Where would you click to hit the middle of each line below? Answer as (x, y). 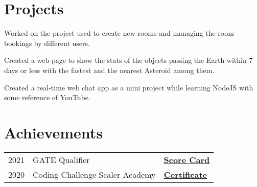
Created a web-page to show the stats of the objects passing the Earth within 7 (128, 60)
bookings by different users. (47, 43)
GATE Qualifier (61, 159)
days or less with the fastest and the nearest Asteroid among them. (109, 70)
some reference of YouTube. (47, 97)
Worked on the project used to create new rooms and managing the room (119, 33)
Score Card (187, 159)
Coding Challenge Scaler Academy (94, 174)
